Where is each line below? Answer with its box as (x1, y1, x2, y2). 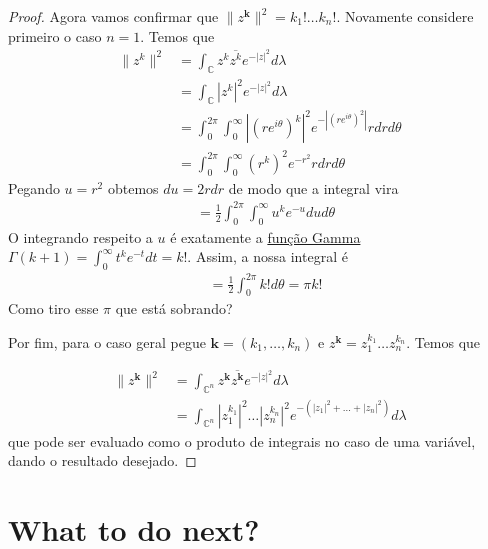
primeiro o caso (8, 25, 102, 46)
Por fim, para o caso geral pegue (8, 332, 206, 353)
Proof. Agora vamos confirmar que (8, 6, 219, 26)
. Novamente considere (336, 6, 474, 26)
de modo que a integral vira (228, 177, 399, 198)
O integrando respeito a (8, 226, 153, 247)
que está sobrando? (115, 298, 233, 319)
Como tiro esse (8, 298, 99, 319)
